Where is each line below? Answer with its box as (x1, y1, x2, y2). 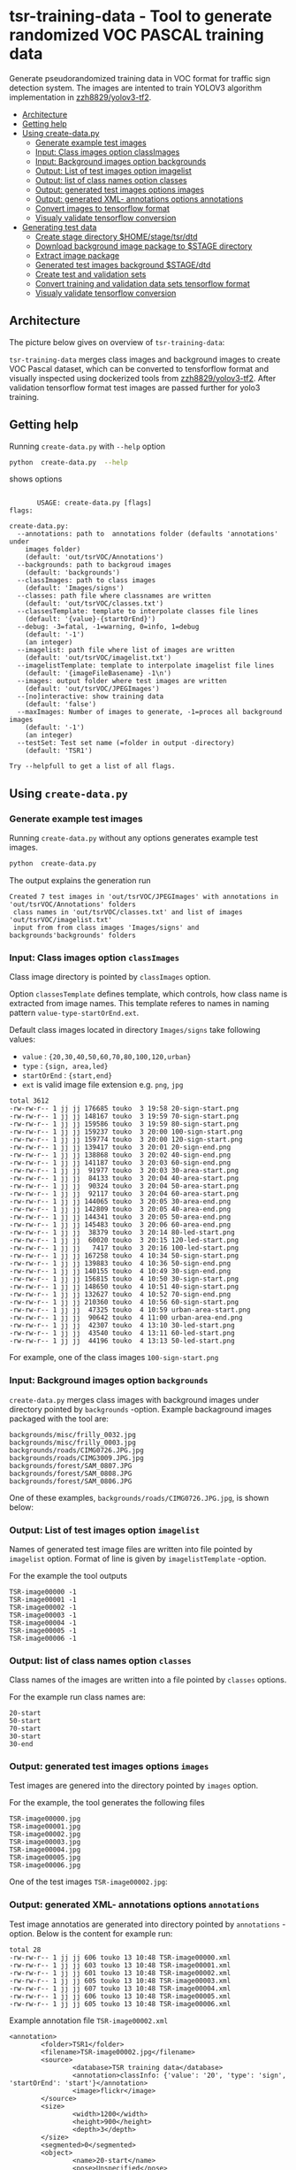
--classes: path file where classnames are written (17, 591, 212, 601)
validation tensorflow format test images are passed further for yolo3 (9, 382, 261, 393)
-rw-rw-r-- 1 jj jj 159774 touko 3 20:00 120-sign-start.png (9, 1135, 243, 1144)
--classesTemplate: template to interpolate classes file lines (17, 607, 259, 616)
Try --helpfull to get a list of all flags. (9, 762, 176, 771)
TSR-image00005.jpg (9, 1853, 81, 1862)
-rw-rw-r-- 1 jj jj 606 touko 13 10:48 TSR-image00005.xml (9, 1991, 231, 2001)
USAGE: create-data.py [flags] (36, 498, 152, 508)
